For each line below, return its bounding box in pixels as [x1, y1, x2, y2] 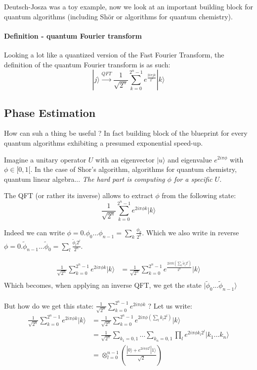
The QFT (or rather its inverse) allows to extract [4, 190, 153, 201]
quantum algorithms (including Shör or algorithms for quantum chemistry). [4, 11, 233, 21]
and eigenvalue [168, 154, 212, 164]
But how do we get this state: [4, 300, 94, 311]
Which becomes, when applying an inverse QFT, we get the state [4, 280, 202, 290]
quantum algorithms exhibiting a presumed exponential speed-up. [4, 137, 203, 148]
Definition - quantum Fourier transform [4, 30, 142, 41]
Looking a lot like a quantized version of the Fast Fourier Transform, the [4, 49, 224, 59]
